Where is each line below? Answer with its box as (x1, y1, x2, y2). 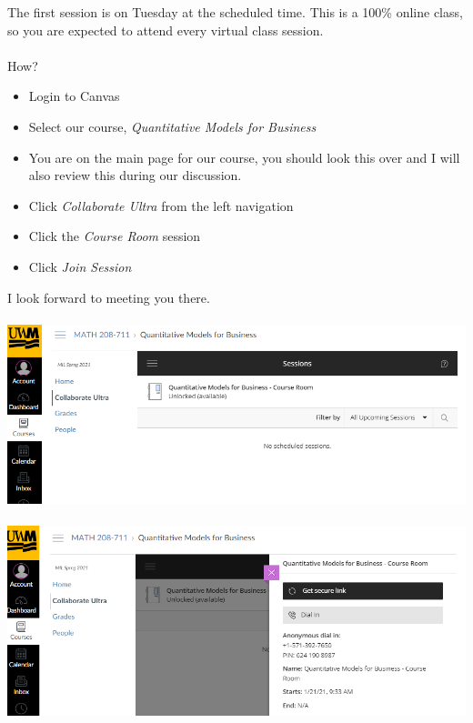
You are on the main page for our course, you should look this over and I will (28, 147, 460, 166)
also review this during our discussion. (28, 166, 242, 185)
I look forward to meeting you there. (7, 287, 210, 306)
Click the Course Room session (28, 226, 201, 246)
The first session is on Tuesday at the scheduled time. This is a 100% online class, (7, 3, 463, 21)
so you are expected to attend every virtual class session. (7, 20, 324, 39)
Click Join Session (28, 256, 132, 276)
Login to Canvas (28, 86, 120, 105)
